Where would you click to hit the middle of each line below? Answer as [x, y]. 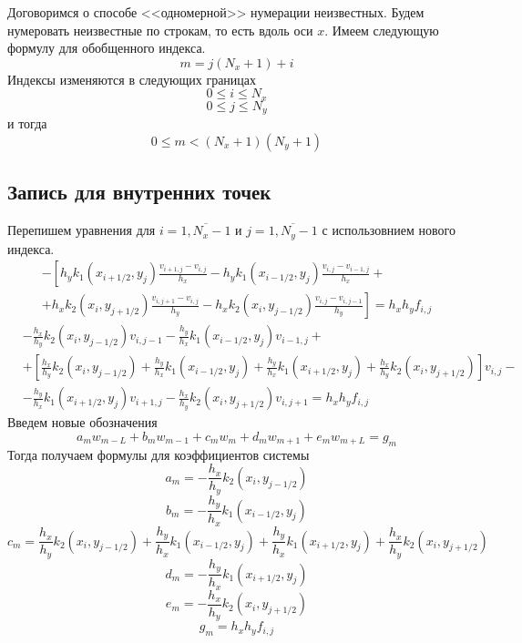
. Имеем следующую [382, 30]
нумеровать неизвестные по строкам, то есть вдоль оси [160, 30]
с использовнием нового [389, 230]
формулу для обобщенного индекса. [107, 48]
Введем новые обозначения [82, 422]
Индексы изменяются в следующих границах [132, 79]
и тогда [27, 123]
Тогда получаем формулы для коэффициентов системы [159, 454]
